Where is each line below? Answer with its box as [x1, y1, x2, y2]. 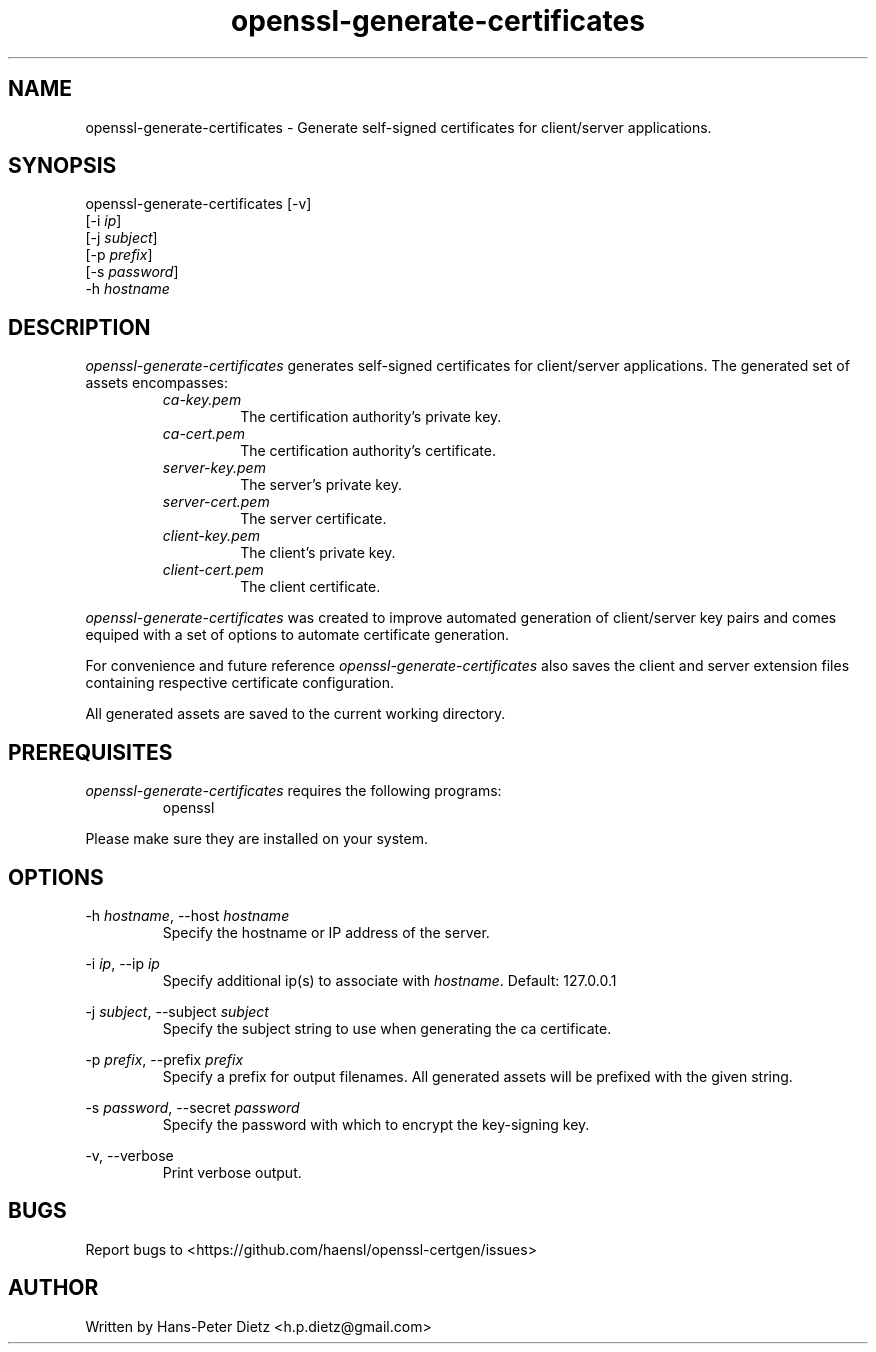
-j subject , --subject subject [85, 1002, 269, 1020]
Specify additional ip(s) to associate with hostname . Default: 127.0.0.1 [162, 971, 617, 989]
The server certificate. [240, 510, 387, 528]
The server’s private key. [240, 476, 402, 494]
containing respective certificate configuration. [85, 674, 395, 692]
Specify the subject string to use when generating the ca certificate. [162, 1019, 612, 1037]
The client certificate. [240, 578, 381, 596]
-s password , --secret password [85, 1098, 300, 1116]
